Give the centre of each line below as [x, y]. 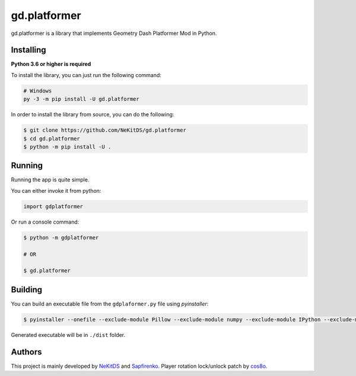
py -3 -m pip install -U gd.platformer [81, 99]
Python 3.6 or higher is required [51, 64]
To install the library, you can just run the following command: [86, 75]
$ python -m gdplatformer [61, 238]
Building [27, 290]
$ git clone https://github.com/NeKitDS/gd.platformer [105, 130]
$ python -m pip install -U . [67, 146]
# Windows [38, 91]
